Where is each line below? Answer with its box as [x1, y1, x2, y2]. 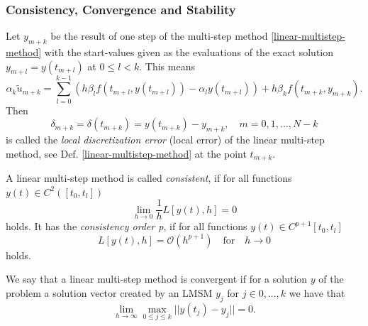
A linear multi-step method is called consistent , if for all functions [6, 170, 292, 185]
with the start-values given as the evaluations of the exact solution [44, 45, 334, 60]
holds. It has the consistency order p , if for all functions [6, 219, 247, 234]
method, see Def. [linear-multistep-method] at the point [6, 146, 247, 161]
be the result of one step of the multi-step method [50, 28, 268, 43]
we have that [289, 286, 345, 300]
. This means [139, 58, 195, 73]
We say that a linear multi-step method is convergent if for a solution [6, 271, 308, 286]
